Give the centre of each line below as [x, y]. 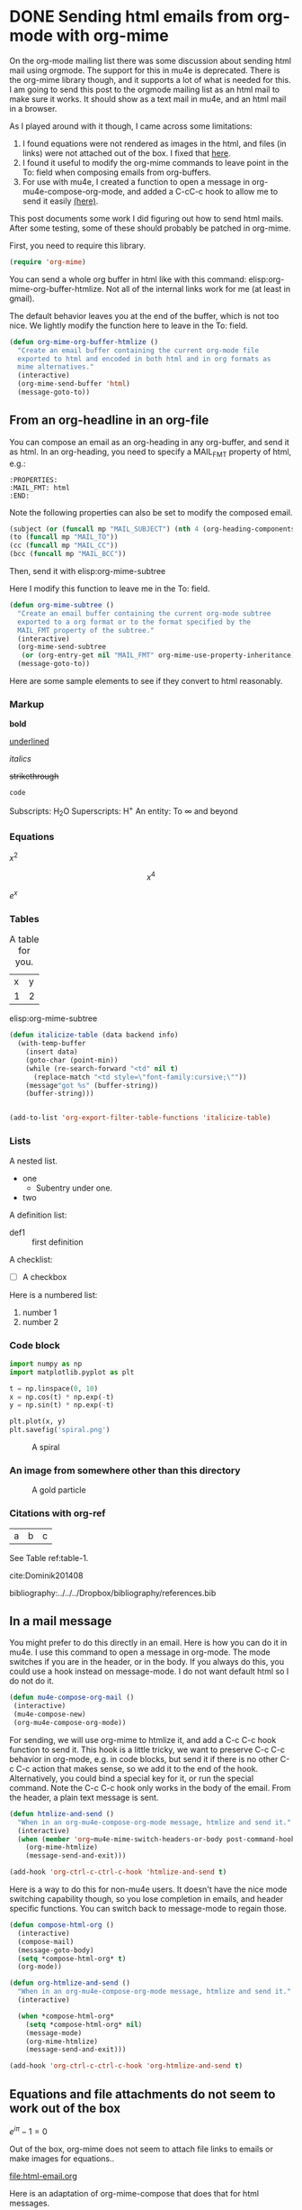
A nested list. [34, 1161]
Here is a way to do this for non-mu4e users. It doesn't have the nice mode [148, 1889]
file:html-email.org [44, 2176]
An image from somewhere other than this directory [125, 1470]
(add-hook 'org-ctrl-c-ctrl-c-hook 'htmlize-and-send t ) [118, 1872]
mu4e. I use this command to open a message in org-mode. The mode [140, 1652]
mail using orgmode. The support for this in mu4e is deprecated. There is [145, 70]
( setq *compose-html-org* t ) [72, 1959]
